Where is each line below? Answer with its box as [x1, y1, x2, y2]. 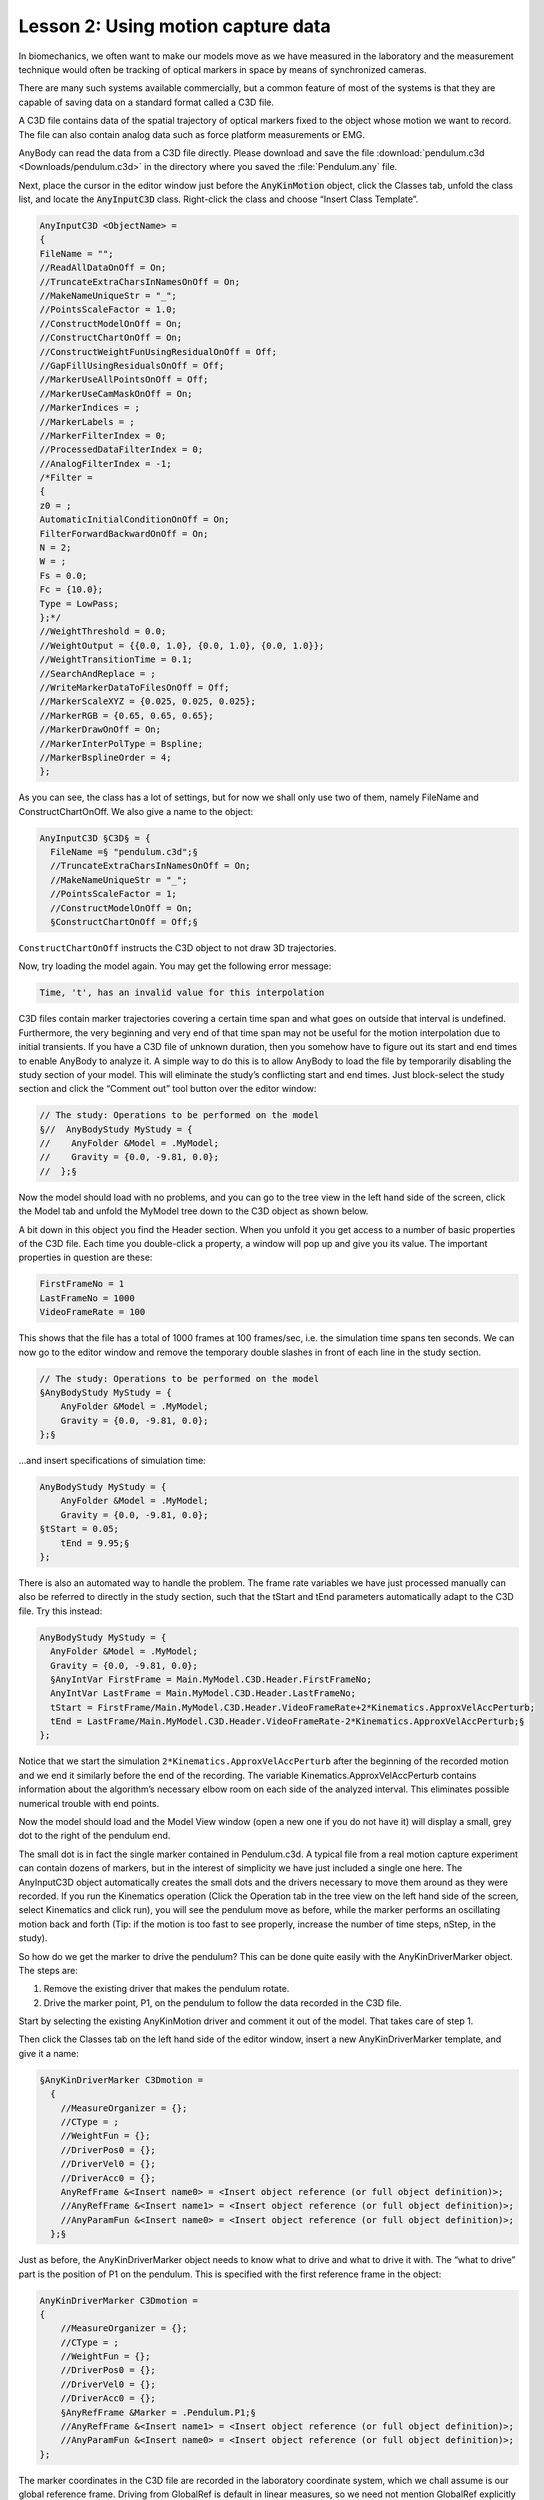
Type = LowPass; [39, 598, 120, 609]
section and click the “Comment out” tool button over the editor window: [18, 1083, 317, 1095]
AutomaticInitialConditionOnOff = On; [39, 514, 230, 525]
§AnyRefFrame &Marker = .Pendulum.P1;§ [60, 2406, 257, 2418]
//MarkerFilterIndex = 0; [39, 430, 167, 441]
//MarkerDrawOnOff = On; [39, 724, 162, 735]
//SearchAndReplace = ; [39, 668, 157, 679]
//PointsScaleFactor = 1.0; [39, 304, 177, 315]
